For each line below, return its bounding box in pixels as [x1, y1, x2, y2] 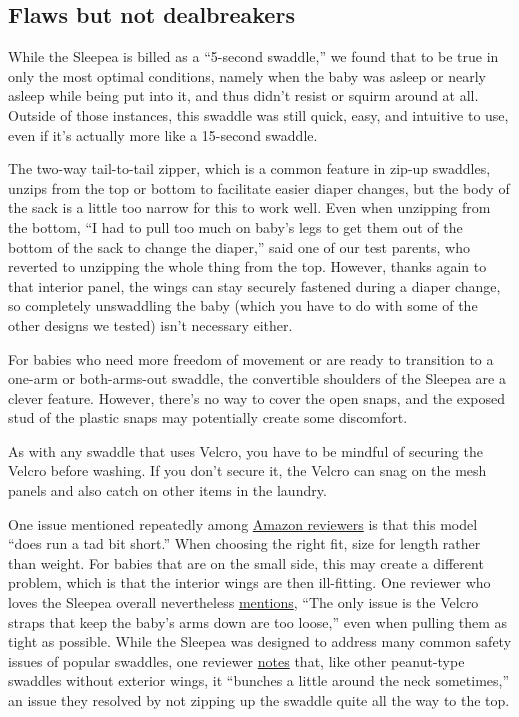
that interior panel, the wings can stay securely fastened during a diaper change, [8, 275, 501, 296]
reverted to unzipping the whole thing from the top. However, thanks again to [8, 256, 487, 277]
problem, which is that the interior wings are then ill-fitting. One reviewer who [8, 572, 491, 593]
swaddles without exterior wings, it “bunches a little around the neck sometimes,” [8, 670, 510, 691]
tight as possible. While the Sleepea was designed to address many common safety [8, 631, 512, 652]
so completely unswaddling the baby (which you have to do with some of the [8, 295, 478, 316]
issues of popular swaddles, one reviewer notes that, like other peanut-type [8, 650, 465, 671]
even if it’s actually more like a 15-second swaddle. [8, 124, 318, 145]
